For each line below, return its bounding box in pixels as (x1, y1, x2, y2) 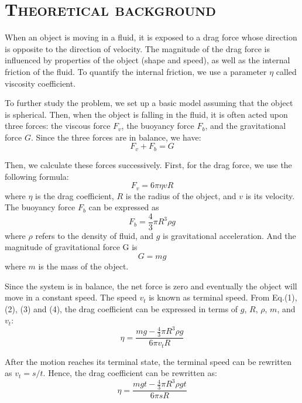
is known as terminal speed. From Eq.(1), (149, 291, 297, 303)
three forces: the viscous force (5, 119, 111, 132)
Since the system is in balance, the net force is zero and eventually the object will (5, 279, 297, 292)
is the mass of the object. (38, 260, 129, 272)
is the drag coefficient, (35, 189, 114, 201)
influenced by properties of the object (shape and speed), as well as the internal (5, 54, 290, 66)
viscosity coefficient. (5, 77, 76, 89)
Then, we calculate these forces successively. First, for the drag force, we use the (5, 158, 292, 170)
